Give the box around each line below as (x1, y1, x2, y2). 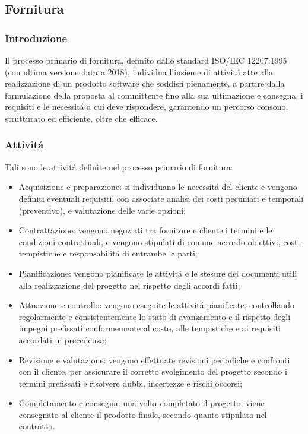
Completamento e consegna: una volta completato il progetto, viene (18, 397, 265, 409)
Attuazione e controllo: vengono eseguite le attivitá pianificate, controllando (18, 299, 294, 311)
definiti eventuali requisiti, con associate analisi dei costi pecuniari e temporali (18, 192, 304, 204)
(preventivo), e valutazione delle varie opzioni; (18, 204, 186, 216)
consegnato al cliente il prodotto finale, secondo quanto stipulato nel (18, 408, 267, 420)
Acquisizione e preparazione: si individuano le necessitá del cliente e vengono (18, 180, 297, 193)
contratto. (18, 420, 55, 432)
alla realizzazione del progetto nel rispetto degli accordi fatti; (18, 278, 240, 291)
